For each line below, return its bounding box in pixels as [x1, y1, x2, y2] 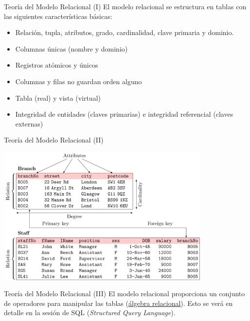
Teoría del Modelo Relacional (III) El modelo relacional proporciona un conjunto [4, 288, 245, 299]
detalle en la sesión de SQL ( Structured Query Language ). [4, 307, 176, 318]
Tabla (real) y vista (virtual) [15, 92, 101, 103]
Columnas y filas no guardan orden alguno [15, 76, 142, 86]
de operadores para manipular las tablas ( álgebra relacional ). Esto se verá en [4, 298, 233, 308]
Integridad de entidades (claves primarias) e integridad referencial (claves [15, 109, 233, 119]
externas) [15, 118, 43, 128]
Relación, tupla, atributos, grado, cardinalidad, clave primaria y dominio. [15, 27, 234, 37]
